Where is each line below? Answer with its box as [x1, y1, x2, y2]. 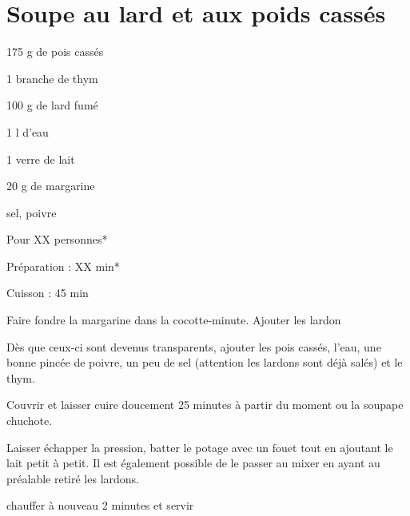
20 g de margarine [6, 177, 95, 194]
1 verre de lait [6, 150, 75, 167]
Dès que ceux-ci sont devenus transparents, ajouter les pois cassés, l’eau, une [6, 338, 381, 355]
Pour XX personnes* [6, 231, 108, 248]
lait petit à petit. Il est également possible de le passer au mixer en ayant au [6, 454, 380, 471]
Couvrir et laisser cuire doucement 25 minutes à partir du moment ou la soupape [6, 396, 404, 413]
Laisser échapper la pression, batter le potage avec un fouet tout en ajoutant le [6, 439, 393, 455]
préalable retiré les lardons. [6, 470, 139, 486]
